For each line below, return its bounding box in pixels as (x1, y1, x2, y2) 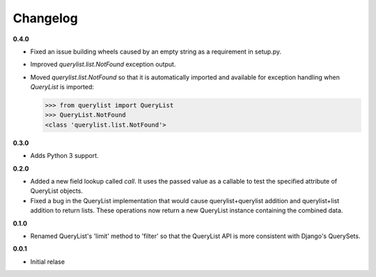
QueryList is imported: (30, 83, 94, 91)
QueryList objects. (30, 187, 84, 195)
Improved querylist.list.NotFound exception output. (30, 60, 176, 69)
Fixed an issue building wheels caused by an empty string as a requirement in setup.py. (30, 47, 282, 56)
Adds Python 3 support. (30, 152, 99, 160)
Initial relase (30, 258, 65, 266)
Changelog (13, 10, 78, 26)
